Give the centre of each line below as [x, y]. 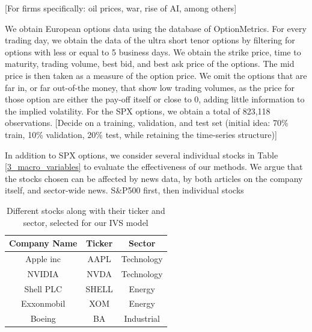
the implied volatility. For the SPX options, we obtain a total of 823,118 [138, 111]
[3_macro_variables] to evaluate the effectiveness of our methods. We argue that [154, 167]
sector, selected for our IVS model [86, 222]
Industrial [142, 318]
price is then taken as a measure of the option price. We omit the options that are [156, 75]
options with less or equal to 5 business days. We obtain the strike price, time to [153, 52]
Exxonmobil [43, 303]
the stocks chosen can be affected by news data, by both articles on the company [154, 178]
